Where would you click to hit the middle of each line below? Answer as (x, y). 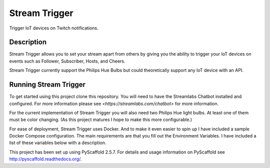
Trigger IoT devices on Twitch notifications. (54, 28)
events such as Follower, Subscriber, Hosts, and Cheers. (67, 61)
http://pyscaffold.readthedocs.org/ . (45, 159)
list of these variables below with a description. (58, 143)
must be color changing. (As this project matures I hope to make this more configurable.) (101, 119)
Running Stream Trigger (47, 85)
